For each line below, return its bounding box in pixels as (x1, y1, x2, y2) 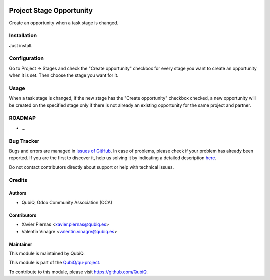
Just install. (9, 42, 33, 48)
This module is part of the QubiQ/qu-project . (9, 260, 101, 266)
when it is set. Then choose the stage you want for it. (9, 72, 119, 78)
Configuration (9, 55, 44, 62)
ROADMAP (9, 115, 36, 122)
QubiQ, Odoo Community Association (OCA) (21, 199, 112, 205)
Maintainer (9, 241, 32, 247)
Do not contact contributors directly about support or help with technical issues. (9, 164, 174, 170)
